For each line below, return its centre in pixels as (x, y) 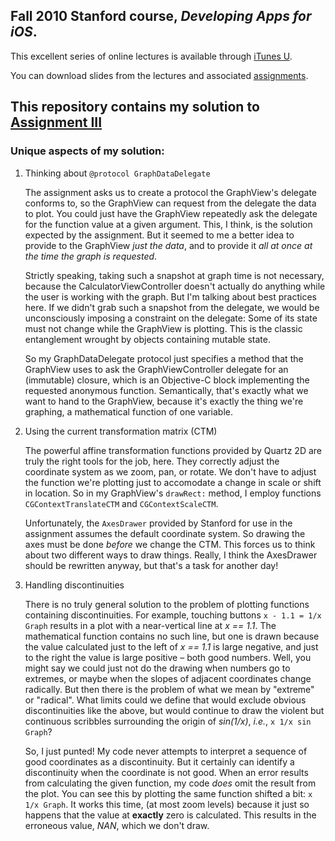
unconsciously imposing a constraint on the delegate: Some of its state (171, 318)
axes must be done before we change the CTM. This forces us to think (170, 544)
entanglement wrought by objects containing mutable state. (147, 339)
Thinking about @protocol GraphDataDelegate (117, 173)
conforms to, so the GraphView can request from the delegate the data (170, 203)
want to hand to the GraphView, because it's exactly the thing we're (164, 401)
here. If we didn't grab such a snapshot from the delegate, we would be (172, 307)
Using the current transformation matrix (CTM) (121, 431)
